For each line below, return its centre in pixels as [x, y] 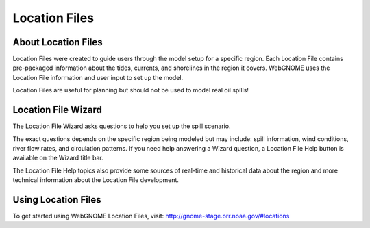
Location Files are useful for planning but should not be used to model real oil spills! [131, 90]
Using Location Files [57, 200]
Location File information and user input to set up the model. [98, 77]
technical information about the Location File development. [96, 180]
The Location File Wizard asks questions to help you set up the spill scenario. [122, 126]
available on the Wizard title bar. [58, 158]
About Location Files [58, 42]
